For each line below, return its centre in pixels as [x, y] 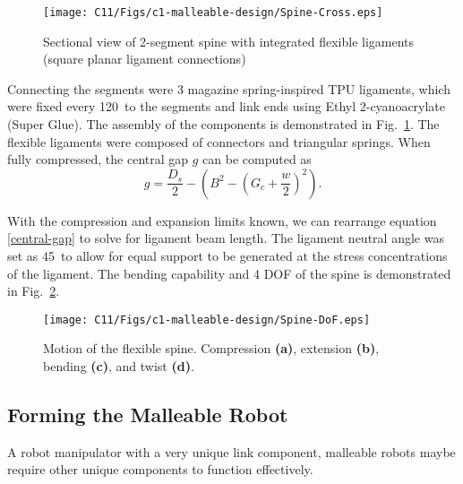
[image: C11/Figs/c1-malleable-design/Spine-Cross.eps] [213, 13]
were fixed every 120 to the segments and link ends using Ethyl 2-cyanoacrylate [227, 106]
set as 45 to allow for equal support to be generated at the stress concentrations [227, 255]
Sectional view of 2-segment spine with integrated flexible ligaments [229, 41]
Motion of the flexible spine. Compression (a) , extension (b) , [211, 348]
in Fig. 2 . [34, 291]
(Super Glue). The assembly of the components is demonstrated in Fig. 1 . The [223, 124]
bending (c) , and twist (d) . [119, 366]
